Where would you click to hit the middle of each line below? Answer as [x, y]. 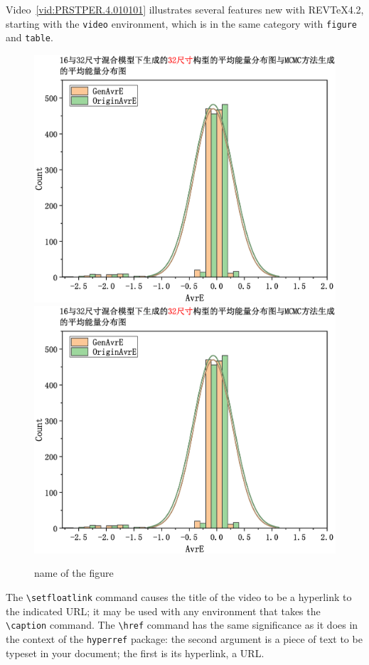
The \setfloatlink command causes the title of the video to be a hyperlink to [179, 596]
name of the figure [74, 573]
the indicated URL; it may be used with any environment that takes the [163, 611]
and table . [30, 37]
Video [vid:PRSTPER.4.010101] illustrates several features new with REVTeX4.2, [185, 9]
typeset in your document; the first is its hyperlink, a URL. [135, 653]
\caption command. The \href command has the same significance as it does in [182, 625]
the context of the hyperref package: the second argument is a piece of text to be [184, 638]
